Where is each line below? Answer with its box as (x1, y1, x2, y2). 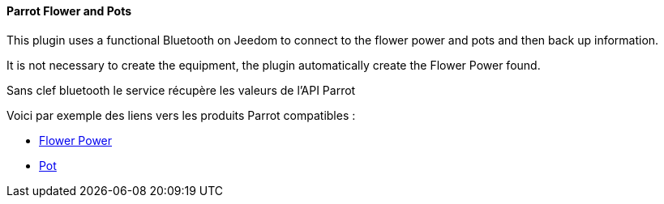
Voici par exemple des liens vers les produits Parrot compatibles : (6, 108, 356, 122)
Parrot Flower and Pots (6, 4, 132, 18)
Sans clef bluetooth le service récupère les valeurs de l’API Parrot (6, 83, 356, 97)
